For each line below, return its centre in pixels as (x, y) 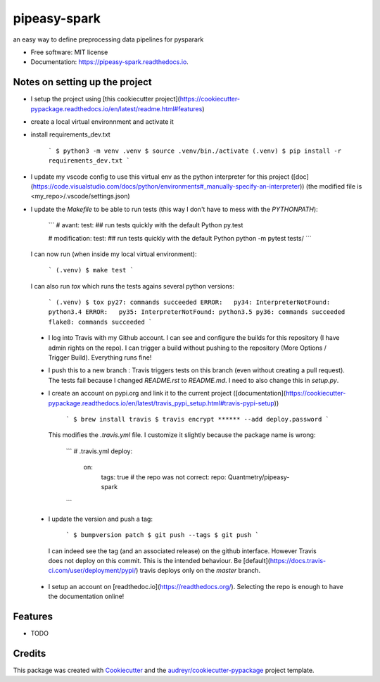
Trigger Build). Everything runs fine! (100, 358)
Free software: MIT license (69, 52)
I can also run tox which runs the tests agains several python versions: (133, 286)
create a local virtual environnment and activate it (102, 122)
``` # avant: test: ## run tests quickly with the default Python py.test (146, 225)
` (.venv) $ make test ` (91, 270)
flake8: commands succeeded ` (100, 322)
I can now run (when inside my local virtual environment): (114, 254)
